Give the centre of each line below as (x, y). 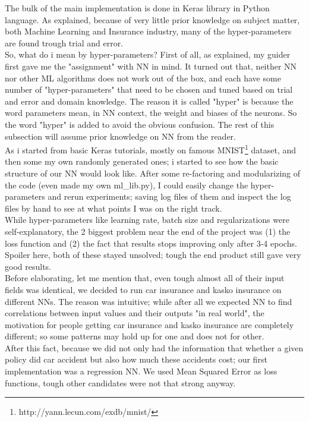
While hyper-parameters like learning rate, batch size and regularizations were (147, 220)
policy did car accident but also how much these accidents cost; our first (136, 359)
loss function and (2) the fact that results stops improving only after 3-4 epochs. (151, 243)
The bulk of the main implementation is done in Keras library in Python (137, 8)
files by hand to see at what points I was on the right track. (113, 208)
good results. (28, 266)
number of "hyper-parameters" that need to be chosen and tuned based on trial (149, 89)
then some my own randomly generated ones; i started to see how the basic (142, 161)
